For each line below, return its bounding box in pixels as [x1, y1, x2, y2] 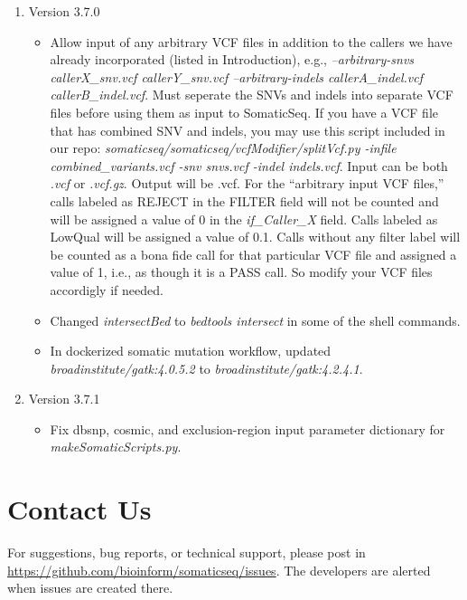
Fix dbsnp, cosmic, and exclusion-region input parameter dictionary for [50, 419, 445, 438]
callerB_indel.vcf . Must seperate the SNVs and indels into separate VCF [50, 85, 453, 104]
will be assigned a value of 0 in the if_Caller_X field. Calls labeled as [50, 209, 438, 228]
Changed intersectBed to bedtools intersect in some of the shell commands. [50, 310, 461, 329]
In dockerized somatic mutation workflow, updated [50, 341, 332, 360]
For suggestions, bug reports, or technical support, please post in [7, 543, 366, 562]
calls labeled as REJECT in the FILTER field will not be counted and [50, 191, 439, 210]
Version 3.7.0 [28, 2, 100, 20]
